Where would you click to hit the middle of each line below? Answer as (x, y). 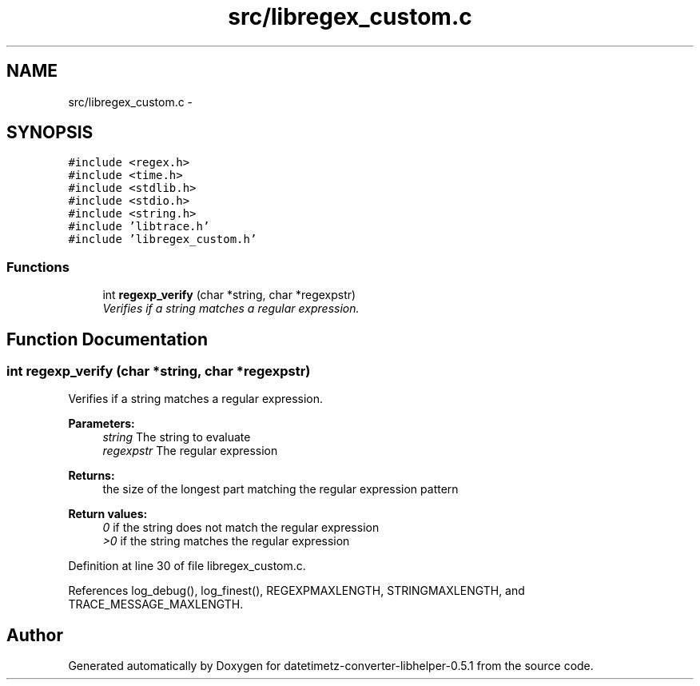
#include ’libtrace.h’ (139, 227)
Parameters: (101, 424)
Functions (38, 267)
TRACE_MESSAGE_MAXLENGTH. (156, 604)
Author (35, 635)
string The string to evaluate (177, 437)
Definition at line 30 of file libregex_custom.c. (187, 566)
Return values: (108, 514)
